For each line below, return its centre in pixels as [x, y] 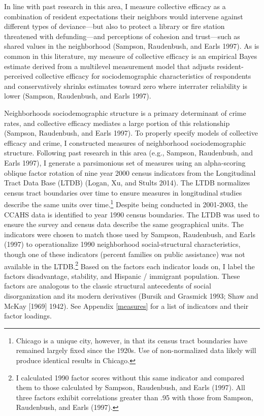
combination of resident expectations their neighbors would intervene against [124, 16]
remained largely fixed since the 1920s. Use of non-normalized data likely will [136, 350]
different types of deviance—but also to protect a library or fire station [114, 26]
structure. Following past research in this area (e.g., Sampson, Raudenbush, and [128, 153]
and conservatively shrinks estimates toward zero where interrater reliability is [126, 86]
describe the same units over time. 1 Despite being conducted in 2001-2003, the [126, 203]
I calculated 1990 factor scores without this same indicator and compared [130, 377]
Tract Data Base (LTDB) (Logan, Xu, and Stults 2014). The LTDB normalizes [127, 183]
